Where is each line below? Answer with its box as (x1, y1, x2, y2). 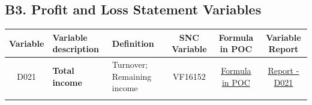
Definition (112, 37, 154, 49)
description (52, 43, 99, 55)
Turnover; (112, 58, 148, 71)
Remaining (112, 70, 152, 82)
